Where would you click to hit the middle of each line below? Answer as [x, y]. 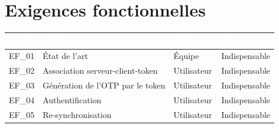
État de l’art [65, 56]
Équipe [186, 56]
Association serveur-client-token [100, 70]
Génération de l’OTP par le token [104, 85]
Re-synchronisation [77, 114]
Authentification [72, 100]
